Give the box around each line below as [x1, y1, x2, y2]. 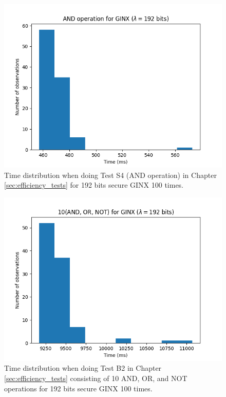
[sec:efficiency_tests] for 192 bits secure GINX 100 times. [4, 179, 184, 190]
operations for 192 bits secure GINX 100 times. [4, 383, 153, 393]
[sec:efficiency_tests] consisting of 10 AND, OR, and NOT [4, 372, 187, 383]
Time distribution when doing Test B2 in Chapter [4, 363, 162, 373]
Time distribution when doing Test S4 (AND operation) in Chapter [4, 169, 217, 180]
